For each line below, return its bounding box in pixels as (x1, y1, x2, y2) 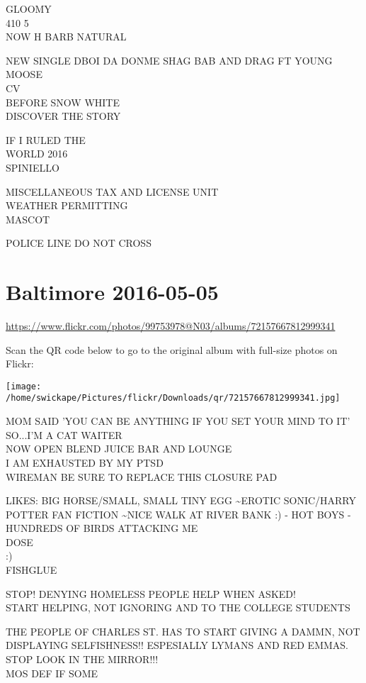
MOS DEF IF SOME (6, 665, 98, 680)
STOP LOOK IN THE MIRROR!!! (6, 652, 159, 667)
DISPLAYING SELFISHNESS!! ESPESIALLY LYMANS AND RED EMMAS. (6, 638, 348, 653)
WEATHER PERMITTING (6, 198, 128, 213)
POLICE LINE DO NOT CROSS (6, 235, 151, 250)
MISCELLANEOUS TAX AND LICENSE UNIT (6, 184, 219, 199)
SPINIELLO (6, 160, 59, 174)
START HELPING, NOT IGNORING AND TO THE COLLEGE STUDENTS (6, 600, 350, 615)
